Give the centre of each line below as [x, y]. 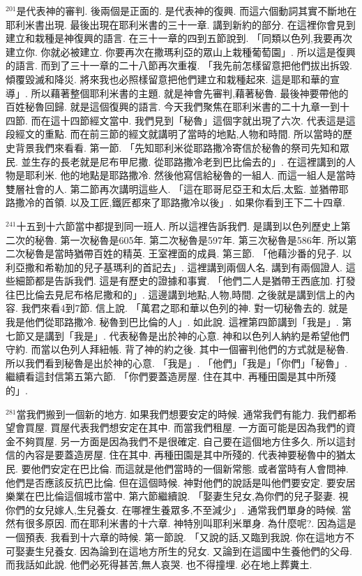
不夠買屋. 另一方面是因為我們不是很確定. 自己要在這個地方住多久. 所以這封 [185, 441]
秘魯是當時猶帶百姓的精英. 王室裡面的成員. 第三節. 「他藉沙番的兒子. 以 [188, 253]
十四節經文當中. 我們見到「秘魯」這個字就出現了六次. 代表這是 [203, 120]
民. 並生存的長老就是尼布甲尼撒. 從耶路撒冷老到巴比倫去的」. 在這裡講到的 [176, 161]
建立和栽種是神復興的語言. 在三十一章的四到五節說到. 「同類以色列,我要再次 [179, 38]
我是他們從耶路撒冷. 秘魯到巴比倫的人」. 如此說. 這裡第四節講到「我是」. [172, 322]
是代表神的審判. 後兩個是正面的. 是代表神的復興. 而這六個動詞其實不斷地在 [187, 10]
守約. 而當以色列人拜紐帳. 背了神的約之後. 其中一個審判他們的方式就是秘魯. [177, 349]
